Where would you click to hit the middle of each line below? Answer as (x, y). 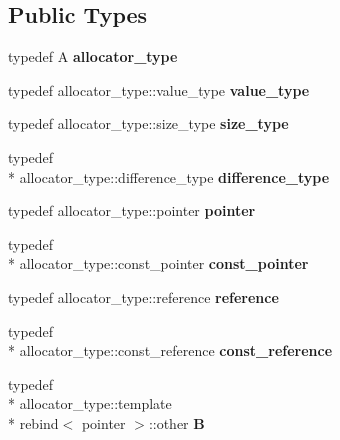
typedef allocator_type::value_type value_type (159, 89)
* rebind (33, 422)
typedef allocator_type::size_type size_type (148, 123)
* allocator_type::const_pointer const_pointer (158, 263)
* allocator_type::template (90, 403)
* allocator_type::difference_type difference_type (169, 176)
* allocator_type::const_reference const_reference (170, 350)
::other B (176, 422)
